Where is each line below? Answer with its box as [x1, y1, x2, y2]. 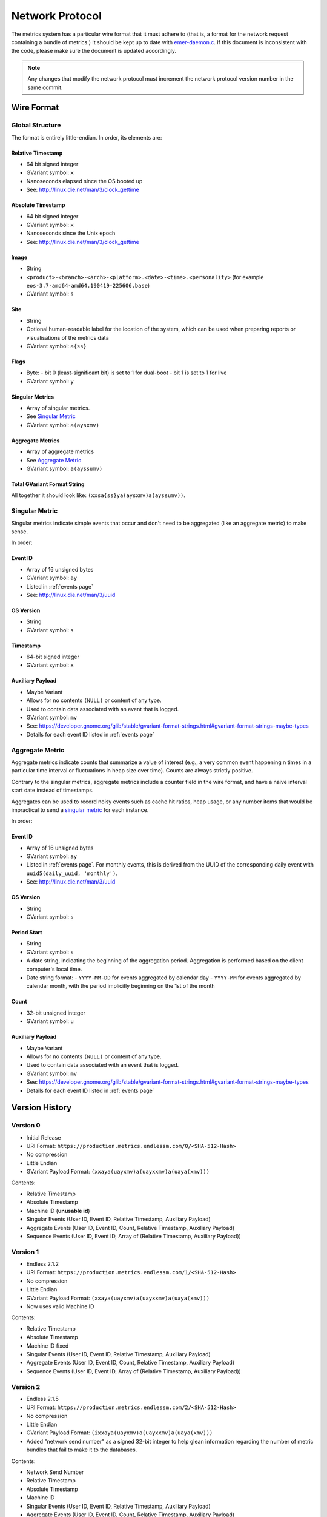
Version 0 [11, 1121, 41, 1130]
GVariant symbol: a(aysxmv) [26, 421, 100, 428]
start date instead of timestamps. [11, 786, 94, 794]
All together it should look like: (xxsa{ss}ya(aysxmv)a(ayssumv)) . [11, 492, 186, 499]
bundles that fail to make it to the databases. [26, 1446, 137, 1453]
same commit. [27, 84, 63, 91]
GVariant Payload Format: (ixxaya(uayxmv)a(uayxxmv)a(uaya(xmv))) [26, 1429, 213, 1436]
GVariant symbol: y [26, 377, 74, 385]
